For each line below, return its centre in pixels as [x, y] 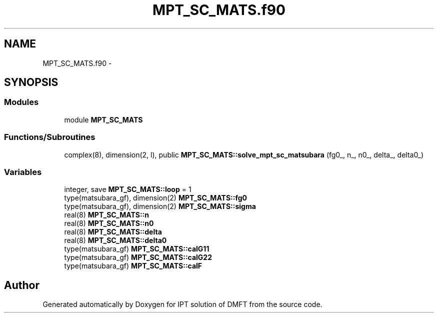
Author [22, 285]
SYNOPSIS [31, 82]
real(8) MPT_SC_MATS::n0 [109, 223]
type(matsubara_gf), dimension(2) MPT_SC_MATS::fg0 [155, 198]
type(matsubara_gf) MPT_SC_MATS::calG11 [137, 249]
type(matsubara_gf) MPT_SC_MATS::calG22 [138, 257]
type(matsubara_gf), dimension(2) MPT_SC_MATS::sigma [160, 206]
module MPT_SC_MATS [103, 119]
